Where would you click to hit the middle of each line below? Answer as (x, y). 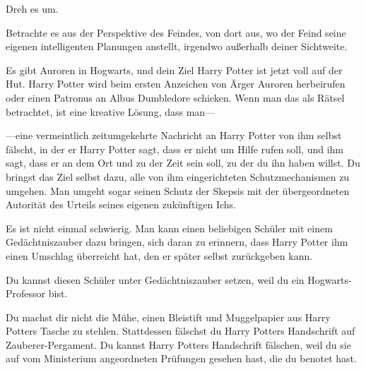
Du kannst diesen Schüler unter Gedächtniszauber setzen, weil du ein (155, 279)
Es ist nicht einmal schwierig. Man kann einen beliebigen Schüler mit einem (169, 228)
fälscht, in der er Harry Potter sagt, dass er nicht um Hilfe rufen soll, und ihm (175, 149)
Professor (26, 293)
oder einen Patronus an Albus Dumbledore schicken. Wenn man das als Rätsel (175, 97)
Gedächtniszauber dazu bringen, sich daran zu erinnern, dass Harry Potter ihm (177, 242)
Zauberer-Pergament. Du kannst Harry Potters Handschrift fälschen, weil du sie (178, 344)
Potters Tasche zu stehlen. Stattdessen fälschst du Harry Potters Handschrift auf (181, 331)
